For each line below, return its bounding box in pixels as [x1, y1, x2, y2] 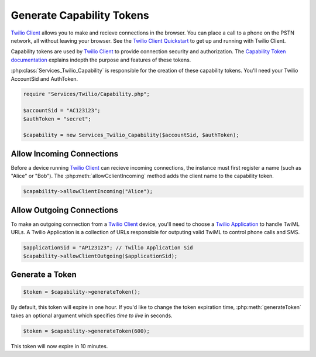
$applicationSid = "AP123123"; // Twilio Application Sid [23, 245, 193, 251]
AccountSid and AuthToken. [11, 75, 78, 82]
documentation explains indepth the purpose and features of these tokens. [11, 56, 191, 63]
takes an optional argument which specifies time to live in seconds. [11, 312, 173, 319]
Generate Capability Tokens [11, 9, 149, 22]
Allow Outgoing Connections [11, 205, 118, 215]
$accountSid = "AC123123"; [23, 107, 101, 114]
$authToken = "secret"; [23, 115, 92, 122]
